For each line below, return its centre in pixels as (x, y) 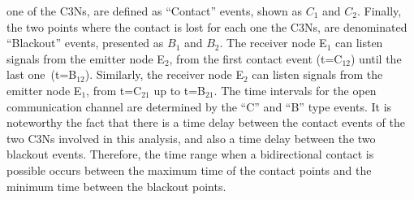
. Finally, (379, 11)
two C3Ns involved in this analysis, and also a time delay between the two (191, 138)
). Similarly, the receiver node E (164, 74)
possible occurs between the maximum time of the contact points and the (189, 170)
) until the (376, 58)
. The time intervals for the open (295, 90)
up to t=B (180, 90)
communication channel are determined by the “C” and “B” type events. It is (199, 106)
